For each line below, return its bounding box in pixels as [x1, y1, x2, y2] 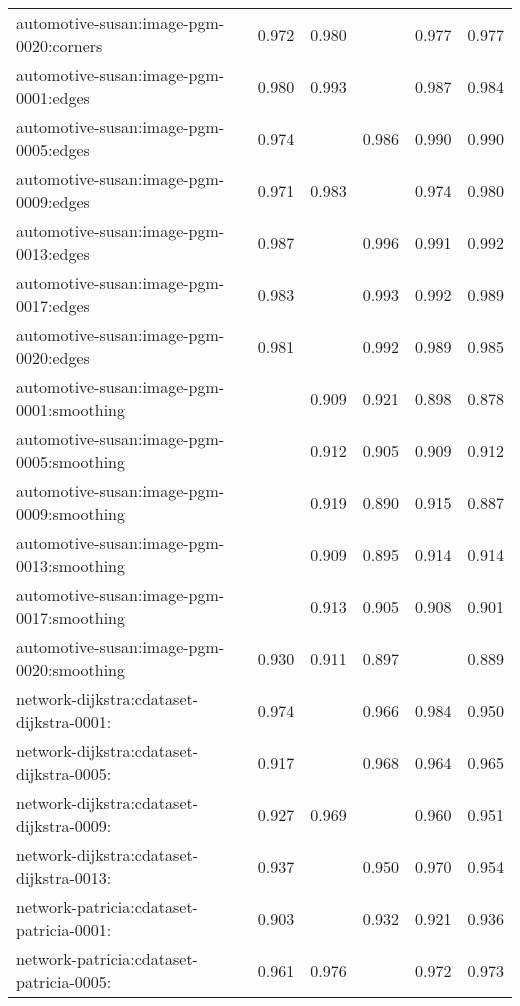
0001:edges [16, 86, 90, 109]
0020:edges [16, 346, 90, 369]
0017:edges [16, 294, 90, 317]
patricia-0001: [16, 918, 112, 941]
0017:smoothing [16, 606, 125, 629]
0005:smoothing [16, 450, 125, 473]
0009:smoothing [16, 502, 125, 525]
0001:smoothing [16, 398, 125, 421]
